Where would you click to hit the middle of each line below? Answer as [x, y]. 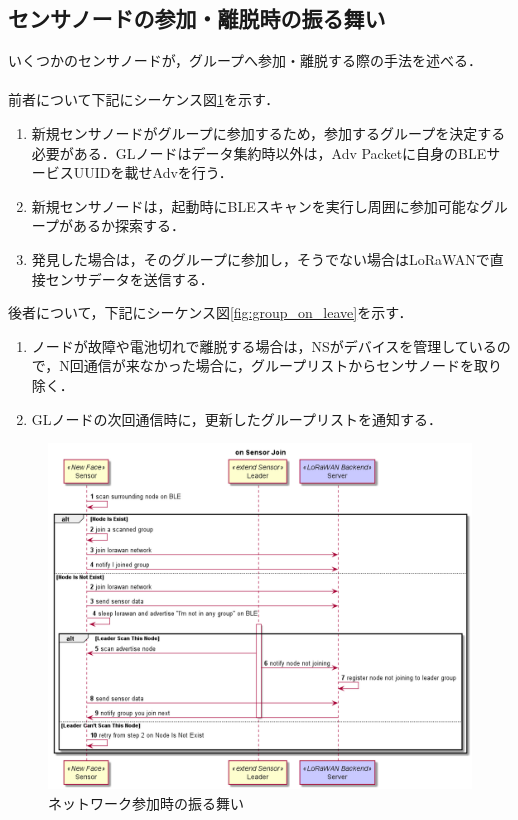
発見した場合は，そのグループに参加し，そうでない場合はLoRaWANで [260, 258]
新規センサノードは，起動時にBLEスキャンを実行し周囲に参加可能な [255, 205]
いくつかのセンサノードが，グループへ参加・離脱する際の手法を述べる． [245, 60]
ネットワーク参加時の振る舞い [146, 802]
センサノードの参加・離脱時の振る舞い [197, 18]
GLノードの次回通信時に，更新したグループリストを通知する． [236, 418]
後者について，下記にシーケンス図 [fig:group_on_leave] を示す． [210, 312]
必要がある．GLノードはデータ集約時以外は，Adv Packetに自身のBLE [259, 152]
